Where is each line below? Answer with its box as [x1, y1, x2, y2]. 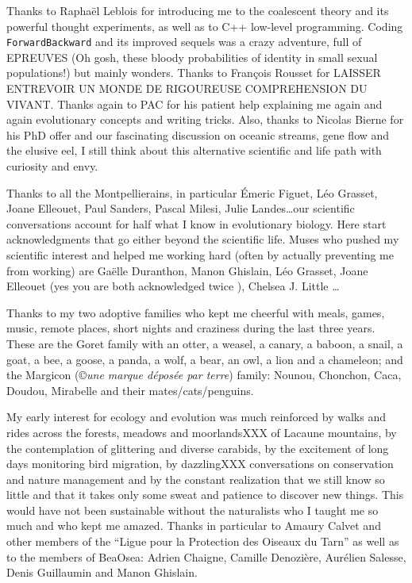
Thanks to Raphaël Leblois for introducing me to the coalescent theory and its [6, 2, 389, 18]
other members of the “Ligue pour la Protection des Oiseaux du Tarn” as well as [6, 533, 399, 550]
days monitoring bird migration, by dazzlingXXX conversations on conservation [6, 455, 394, 472]
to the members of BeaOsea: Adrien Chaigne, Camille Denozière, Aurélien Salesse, [6, 548, 406, 565]
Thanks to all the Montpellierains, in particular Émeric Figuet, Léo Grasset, [6, 184, 378, 201]
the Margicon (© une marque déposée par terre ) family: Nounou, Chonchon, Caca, [6, 366, 402, 383]
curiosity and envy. [6, 158, 98, 174]
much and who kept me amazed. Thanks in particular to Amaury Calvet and [6, 517, 381, 534]
